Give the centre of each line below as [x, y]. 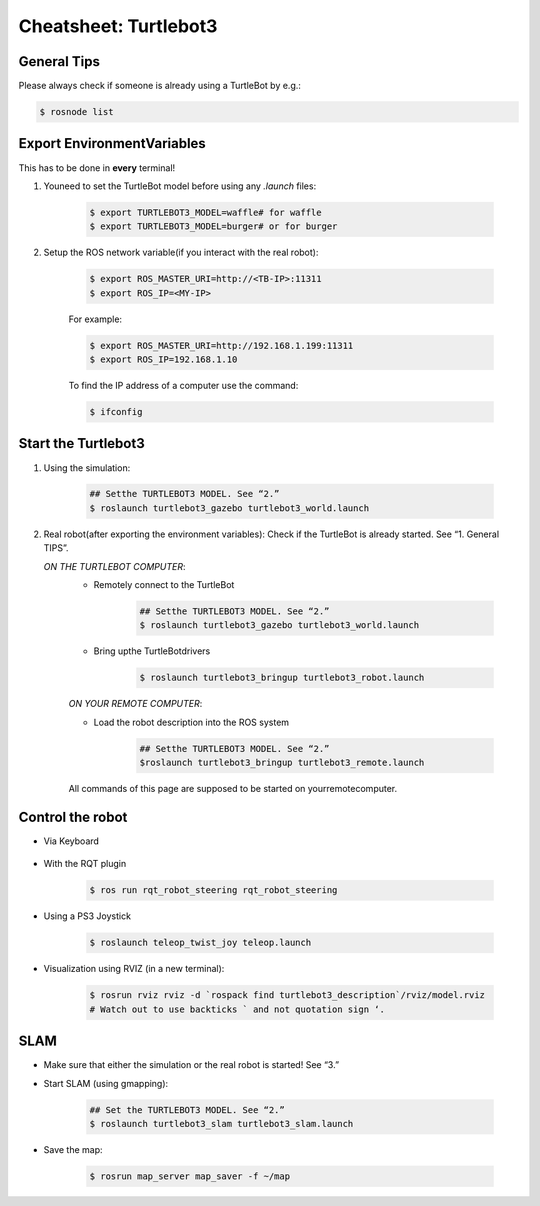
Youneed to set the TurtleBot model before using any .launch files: [180, 186]
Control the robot [73, 816]
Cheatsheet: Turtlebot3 [118, 26]
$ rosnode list [76, 112]
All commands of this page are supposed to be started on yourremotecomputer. [233, 789]
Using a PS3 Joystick [87, 916]
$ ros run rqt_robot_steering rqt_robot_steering [213, 890]
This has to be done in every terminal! [97, 167]
